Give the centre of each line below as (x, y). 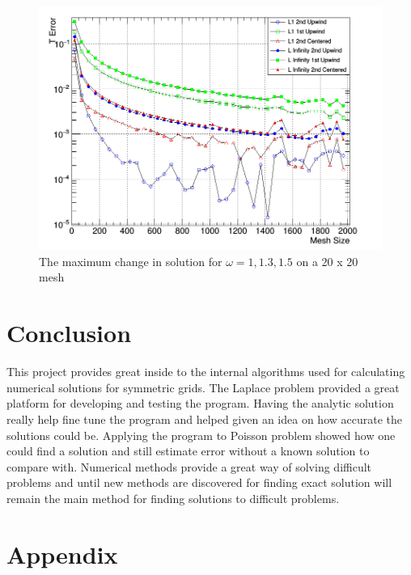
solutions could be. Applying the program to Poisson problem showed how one (201, 435)
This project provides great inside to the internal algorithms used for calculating (206, 372)
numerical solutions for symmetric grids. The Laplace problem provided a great (203, 387)
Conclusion (69, 333)
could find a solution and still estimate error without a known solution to (188, 451)
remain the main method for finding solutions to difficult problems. (173, 498)
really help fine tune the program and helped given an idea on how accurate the (205, 419)
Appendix (62, 554)
